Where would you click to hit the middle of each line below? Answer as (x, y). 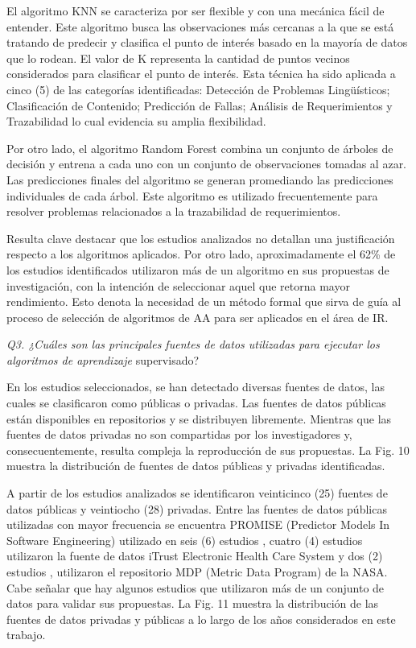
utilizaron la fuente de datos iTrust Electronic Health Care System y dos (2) (195, 556)
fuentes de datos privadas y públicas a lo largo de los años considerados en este (201, 619)
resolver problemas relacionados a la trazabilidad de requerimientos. (174, 211)
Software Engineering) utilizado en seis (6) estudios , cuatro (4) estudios (185, 540)
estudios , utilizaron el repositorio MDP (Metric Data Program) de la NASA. (197, 572)
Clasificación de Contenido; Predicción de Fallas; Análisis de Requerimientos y (200, 105)
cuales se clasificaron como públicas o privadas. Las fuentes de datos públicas (196, 403)
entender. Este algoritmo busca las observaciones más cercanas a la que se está (200, 26)
